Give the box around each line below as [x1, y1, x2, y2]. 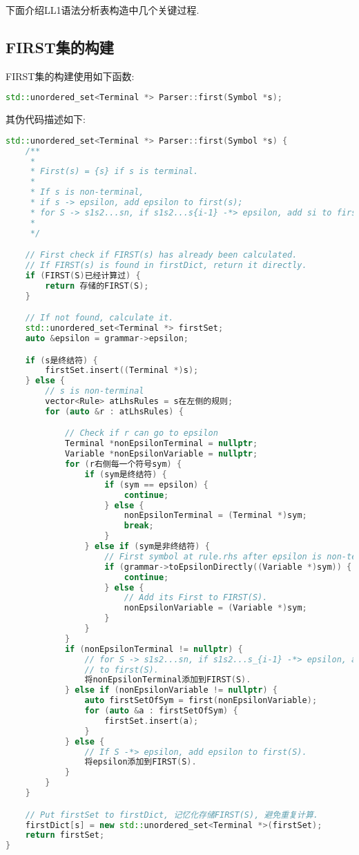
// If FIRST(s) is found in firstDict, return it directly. [25, 260, 307, 271]
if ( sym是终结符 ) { [84, 469, 167, 479]
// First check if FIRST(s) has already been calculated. [25, 250, 298, 260]
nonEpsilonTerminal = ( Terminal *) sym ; [124, 510, 307, 521]
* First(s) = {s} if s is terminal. [30, 166, 199, 177]
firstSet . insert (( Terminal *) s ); [45, 365, 199, 376]
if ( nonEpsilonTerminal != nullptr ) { [64, 644, 243, 654]
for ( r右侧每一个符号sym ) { [64, 459, 182, 470]
